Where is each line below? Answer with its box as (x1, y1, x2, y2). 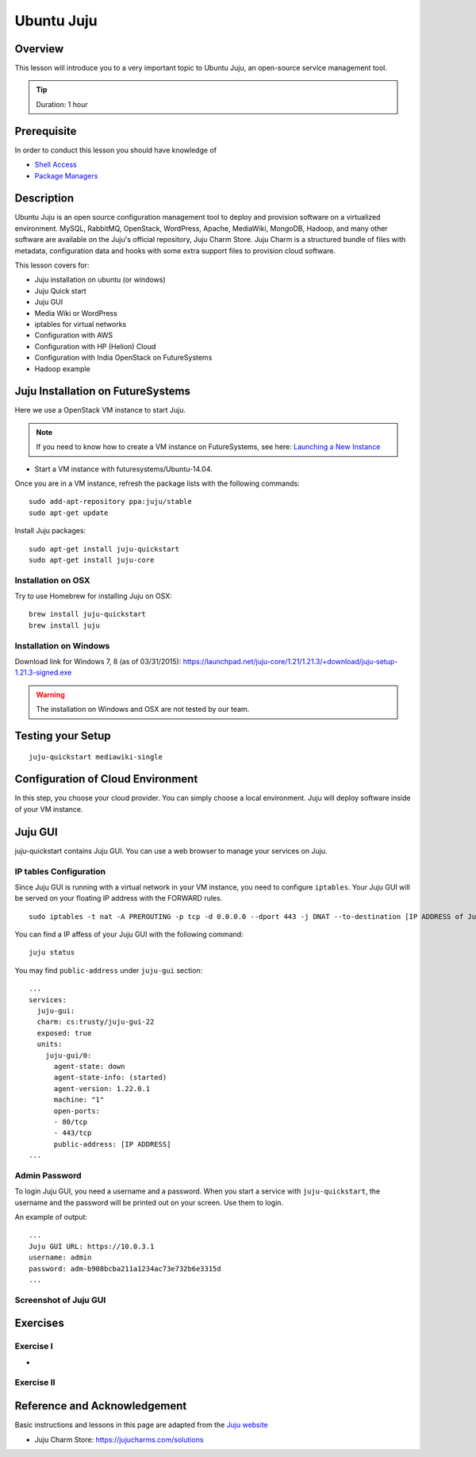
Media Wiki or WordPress (34, 308, 118, 317)
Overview (14, 42, 64, 56)
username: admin (29, 1253, 92, 1262)
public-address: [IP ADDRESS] (53, 1140, 171, 1148)
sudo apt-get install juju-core (29, 556, 155, 564)
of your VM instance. (14, 804, 83, 813)
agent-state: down (53, 1062, 125, 1071)
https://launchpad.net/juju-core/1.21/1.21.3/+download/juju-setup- (182, 657, 398, 666)
